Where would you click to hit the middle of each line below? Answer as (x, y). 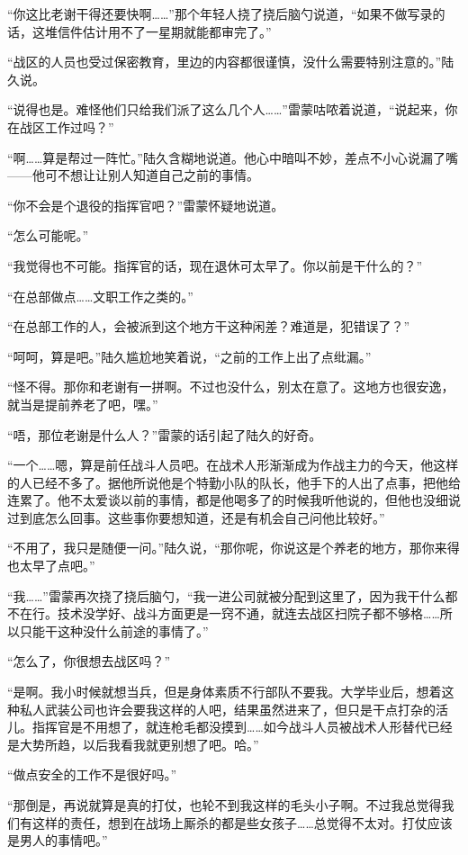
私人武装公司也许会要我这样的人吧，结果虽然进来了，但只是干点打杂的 (227, 709)
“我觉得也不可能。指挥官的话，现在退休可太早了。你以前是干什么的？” (215, 265)
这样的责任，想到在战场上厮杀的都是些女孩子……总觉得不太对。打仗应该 (242, 822)
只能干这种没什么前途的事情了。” (114, 630)
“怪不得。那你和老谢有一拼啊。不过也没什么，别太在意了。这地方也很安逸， (231, 387)
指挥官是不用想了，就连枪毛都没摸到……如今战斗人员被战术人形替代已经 (242, 727)
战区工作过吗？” (67, 126)
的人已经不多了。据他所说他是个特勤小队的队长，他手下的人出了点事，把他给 (234, 482)
